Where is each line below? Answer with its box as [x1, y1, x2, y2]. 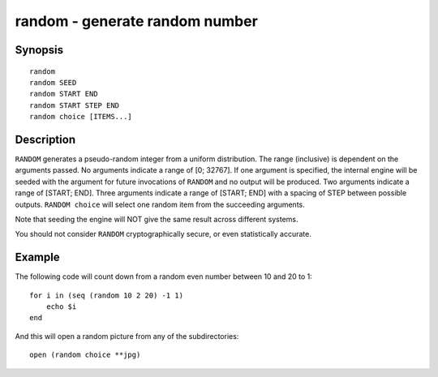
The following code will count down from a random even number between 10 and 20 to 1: [15, 272, 312, 281]
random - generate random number [15, 12, 259, 30]
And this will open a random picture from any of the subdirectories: [15, 331, 239, 341]
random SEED [29, 78, 77, 87]
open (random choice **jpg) [29, 350, 141, 360]
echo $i [45, 302, 77, 311]
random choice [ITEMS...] [29, 112, 133, 122]
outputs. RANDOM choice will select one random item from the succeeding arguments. [15, 199, 306, 209]
